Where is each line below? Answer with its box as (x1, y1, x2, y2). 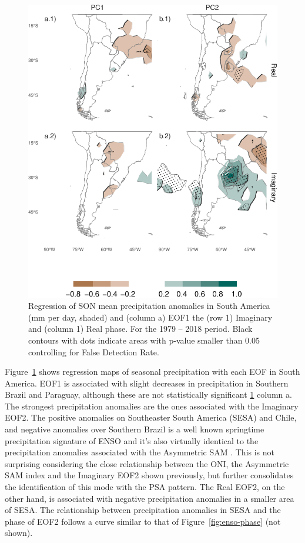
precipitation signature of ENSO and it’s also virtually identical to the (5, 434, 259, 447)
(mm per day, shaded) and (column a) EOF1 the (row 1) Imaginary (28, 311, 273, 323)
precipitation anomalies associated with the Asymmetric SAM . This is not (5, 446, 275, 458)
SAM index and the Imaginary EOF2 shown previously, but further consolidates (5, 469, 294, 481)
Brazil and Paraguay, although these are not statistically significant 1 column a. (5, 388, 292, 401)
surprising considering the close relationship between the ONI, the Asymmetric (5, 457, 289, 469)
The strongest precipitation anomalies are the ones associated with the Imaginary (5, 399, 299, 412)
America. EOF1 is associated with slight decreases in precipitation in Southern (5, 377, 289, 389)
